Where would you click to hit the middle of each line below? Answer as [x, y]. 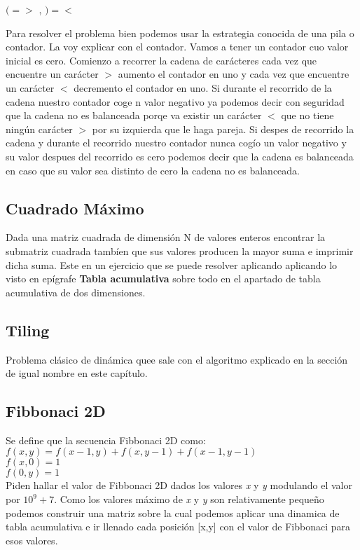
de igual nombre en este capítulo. [77, 373]
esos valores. [32, 540]
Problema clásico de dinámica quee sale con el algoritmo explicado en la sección [177, 359]
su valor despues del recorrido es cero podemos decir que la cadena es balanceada [180, 156]
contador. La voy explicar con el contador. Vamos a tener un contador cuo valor [177, 47]
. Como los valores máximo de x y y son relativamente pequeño [189, 499]
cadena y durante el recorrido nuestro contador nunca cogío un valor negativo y [176, 143]
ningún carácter [39, 129]
